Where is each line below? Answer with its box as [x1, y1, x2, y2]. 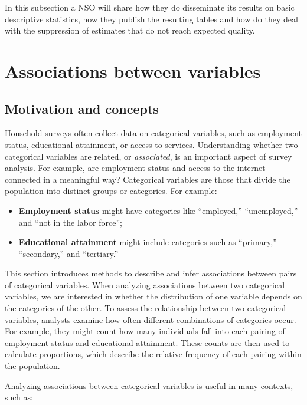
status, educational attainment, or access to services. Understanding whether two [5, 138, 298, 150]
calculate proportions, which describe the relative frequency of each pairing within [5, 348, 302, 360]
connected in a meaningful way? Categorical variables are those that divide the [5, 173, 290, 185]
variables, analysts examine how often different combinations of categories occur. [5, 313, 296, 325]
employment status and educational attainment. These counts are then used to [5, 336, 290, 348]
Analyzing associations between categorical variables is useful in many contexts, [5, 379, 293, 391]
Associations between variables [5, 58, 261, 83]
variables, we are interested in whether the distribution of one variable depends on [5, 290, 302, 302]
